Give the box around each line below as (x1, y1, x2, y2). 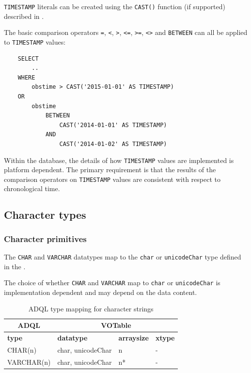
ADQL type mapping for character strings (28, 303, 154, 313)
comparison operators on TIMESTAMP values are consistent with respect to (4, 174, 220, 184)
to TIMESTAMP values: (4, 36, 66, 47)
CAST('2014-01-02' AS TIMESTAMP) (59, 140, 167, 147)
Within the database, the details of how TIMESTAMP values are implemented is (4, 155, 234, 165)
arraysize (118, 332, 149, 342)
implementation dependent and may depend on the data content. (4, 287, 197, 297)
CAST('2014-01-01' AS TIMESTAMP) (59, 121, 167, 129)
